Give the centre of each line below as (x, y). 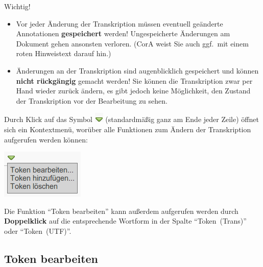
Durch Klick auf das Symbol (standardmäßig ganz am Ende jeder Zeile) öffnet (131, 119)
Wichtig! (17, 6)
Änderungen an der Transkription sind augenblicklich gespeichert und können (137, 70)
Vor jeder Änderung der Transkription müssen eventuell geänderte (119, 23)
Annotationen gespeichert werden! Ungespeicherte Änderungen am (123, 33)
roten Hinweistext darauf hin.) (64, 53)
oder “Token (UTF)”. (38, 230)
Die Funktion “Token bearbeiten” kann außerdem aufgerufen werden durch (121, 211)
